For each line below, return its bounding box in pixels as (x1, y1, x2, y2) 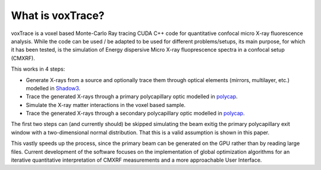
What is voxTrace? (11, 9, 105, 22)
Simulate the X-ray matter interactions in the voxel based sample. (26, 101, 186, 108)
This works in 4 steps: (11, 65, 65, 73)
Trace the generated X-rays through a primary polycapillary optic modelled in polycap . (26, 93, 238, 100)
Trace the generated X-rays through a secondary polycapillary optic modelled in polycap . (26, 110, 245, 117)
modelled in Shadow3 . (26, 84, 81, 92)
